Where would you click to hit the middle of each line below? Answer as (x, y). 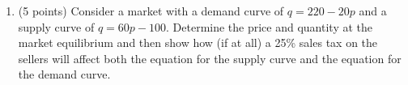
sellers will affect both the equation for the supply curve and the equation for (210, 58)
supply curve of (56, 26)
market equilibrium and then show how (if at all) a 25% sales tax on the (198, 42)
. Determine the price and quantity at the (270, 26)
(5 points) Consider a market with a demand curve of (151, 11)
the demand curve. (64, 74)
